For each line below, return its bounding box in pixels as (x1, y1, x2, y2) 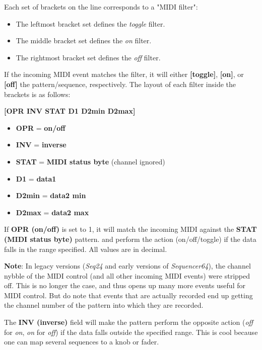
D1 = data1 (16, 173, 56, 184)
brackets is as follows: (4, 89, 71, 99)
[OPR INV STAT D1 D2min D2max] (4, 106, 136, 116)
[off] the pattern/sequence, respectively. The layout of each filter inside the (4, 78, 236, 89)
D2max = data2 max (16, 207, 89, 217)
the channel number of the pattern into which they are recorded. (4, 300, 204, 310)
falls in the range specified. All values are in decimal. (4, 243, 167, 254)
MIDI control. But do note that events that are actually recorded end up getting (4, 290, 253, 300)
